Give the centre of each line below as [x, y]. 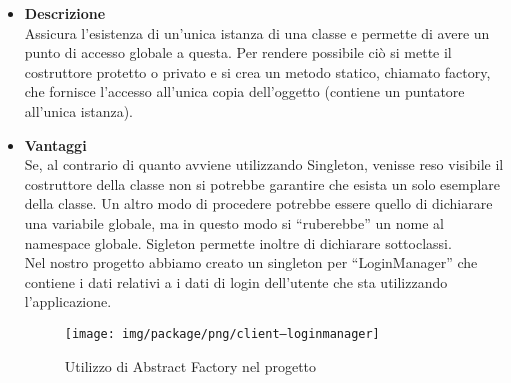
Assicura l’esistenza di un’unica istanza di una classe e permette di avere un [257, 32]
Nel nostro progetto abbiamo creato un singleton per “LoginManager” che [251, 262]
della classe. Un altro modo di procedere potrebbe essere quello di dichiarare [258, 203]
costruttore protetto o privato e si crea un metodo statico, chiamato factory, [257, 71]
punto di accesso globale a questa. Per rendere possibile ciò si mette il [238, 52]
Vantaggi [55, 144]
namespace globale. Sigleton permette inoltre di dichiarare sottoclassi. [238, 242]
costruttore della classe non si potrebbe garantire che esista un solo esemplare [262, 183]
